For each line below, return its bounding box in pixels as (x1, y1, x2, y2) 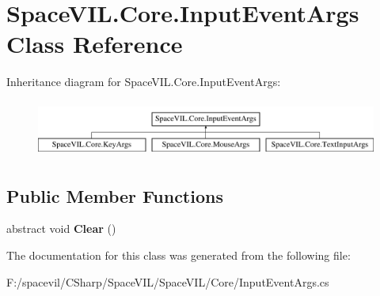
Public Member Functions (6, 183, 223, 208)
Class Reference (6, 28, 183, 60)
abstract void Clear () (6, 220, 116, 237)
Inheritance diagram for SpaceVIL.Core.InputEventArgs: (6, 73, 281, 90)
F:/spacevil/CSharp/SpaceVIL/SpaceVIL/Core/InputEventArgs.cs (6, 273, 329, 290)
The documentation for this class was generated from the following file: (6, 246, 351, 263)
